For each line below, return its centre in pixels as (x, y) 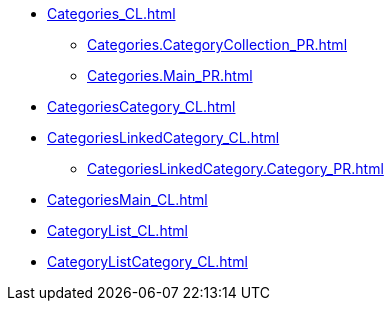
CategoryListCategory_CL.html (147, 261)
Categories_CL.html (111, 13)
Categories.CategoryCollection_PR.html (217, 44)
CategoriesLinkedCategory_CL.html (163, 137)
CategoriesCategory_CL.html (141, 106)
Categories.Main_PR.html (170, 75)
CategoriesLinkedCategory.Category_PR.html (235, 168)
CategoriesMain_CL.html (127, 199)
